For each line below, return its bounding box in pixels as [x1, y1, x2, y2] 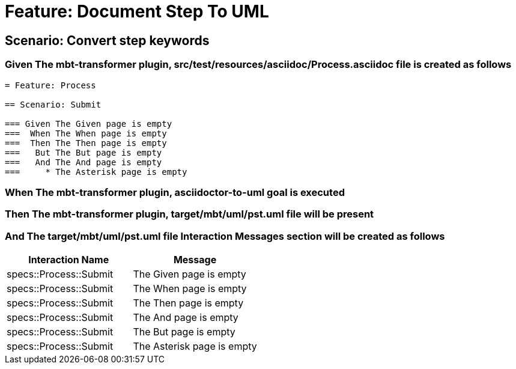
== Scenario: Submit [5, 99, 102, 109]
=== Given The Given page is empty [5, 118, 172, 129]
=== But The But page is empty [5, 147, 162, 157]
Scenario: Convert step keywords [5, 32, 210, 48]
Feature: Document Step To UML [5, 1, 269, 22]
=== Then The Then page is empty [5, 138, 167, 148]
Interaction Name [28, 254, 109, 266]
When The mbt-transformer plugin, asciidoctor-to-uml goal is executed [5, 186, 345, 198]
